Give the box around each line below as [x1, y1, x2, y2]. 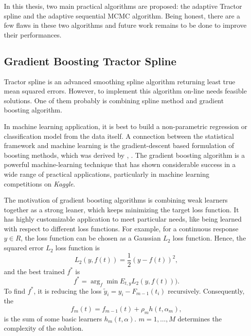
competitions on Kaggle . [4, 178, 75, 188]
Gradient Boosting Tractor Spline [4, 53, 177, 68]
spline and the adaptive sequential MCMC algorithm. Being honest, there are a [4, 10, 240, 20]
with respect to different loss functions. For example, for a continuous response [4, 223, 238, 233]
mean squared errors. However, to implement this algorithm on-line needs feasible [4, 86, 247, 96]
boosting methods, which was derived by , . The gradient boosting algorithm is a [4, 149, 245, 160]
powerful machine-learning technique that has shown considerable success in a [4, 159, 236, 169]
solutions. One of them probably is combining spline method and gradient [4, 95, 224, 105]
